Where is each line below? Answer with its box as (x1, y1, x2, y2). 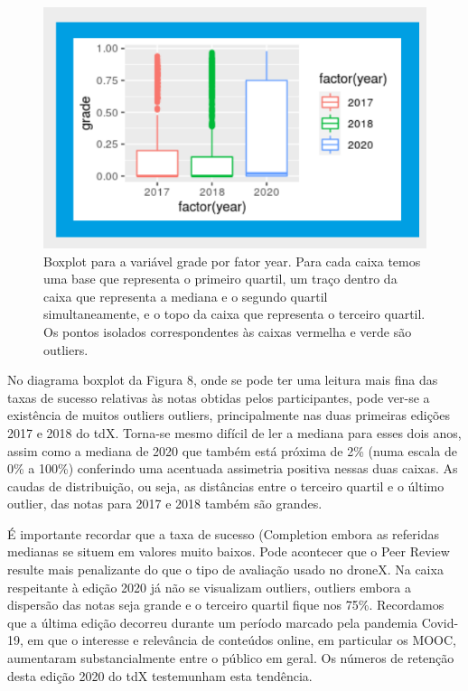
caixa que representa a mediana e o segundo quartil (43, 286, 328, 305)
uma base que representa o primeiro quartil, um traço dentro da (43, 269, 398, 288)
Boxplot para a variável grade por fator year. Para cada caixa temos (43, 251, 421, 270)
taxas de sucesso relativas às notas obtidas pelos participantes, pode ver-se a (7, 388, 430, 406)
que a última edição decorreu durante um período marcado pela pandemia (7, 612, 418, 631)
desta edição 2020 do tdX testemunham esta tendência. (7, 666, 313, 685)
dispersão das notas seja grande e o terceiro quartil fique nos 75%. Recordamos (7, 595, 445, 614)
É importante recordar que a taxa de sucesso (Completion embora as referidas (7, 524, 439, 543)
